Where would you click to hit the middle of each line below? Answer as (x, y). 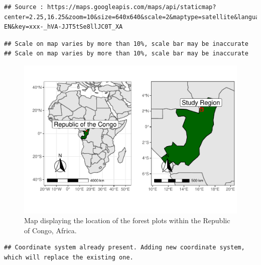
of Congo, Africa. (50, 230)
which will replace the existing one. (69, 257)
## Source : (24, 7)
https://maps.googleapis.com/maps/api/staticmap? (132, 7)
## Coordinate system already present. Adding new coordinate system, (124, 248)
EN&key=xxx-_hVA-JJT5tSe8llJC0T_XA (63, 27)
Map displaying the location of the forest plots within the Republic (127, 220)
